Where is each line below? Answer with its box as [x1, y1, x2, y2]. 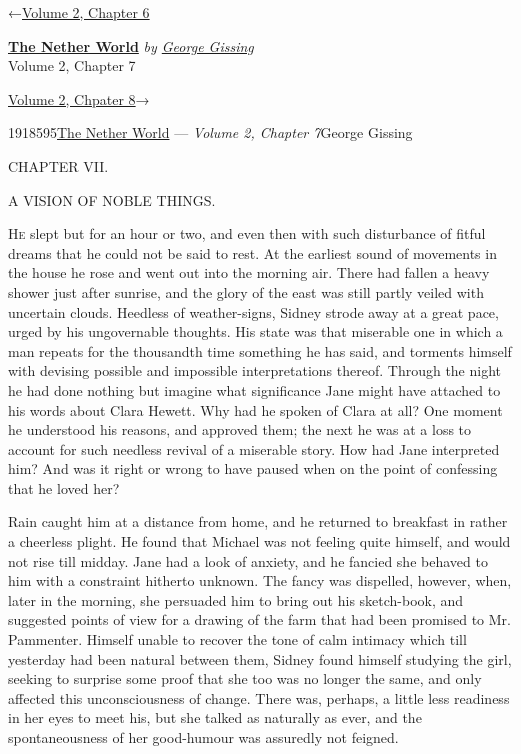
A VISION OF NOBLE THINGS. [8, 189, 216, 210]
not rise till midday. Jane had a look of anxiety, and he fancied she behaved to [8, 550, 488, 571]
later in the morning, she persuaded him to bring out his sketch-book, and [8, 589, 464, 610]
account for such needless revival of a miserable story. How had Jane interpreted [8, 438, 500, 459]
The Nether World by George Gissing [8, 35, 254, 56]
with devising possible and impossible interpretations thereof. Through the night [8, 360, 502, 381]
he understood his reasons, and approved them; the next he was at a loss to [8, 419, 472, 440]
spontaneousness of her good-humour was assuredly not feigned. [8, 727, 399, 747]
